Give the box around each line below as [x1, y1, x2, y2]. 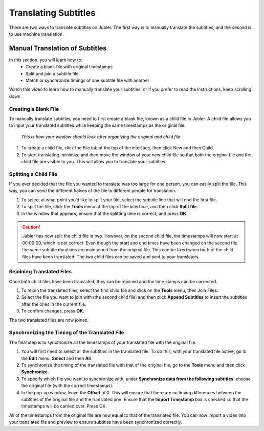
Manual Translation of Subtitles [9, 44, 107, 52]
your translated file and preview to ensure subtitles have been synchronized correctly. [9, 419, 182, 425]
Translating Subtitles [9, 7, 96, 18]
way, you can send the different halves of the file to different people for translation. [9, 188, 176, 193]
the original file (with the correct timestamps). [21, 383, 113, 389]
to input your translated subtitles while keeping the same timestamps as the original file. [9, 122, 186, 128]
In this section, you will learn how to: [9, 57, 83, 63]
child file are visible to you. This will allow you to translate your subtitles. [21, 158, 167, 164]
